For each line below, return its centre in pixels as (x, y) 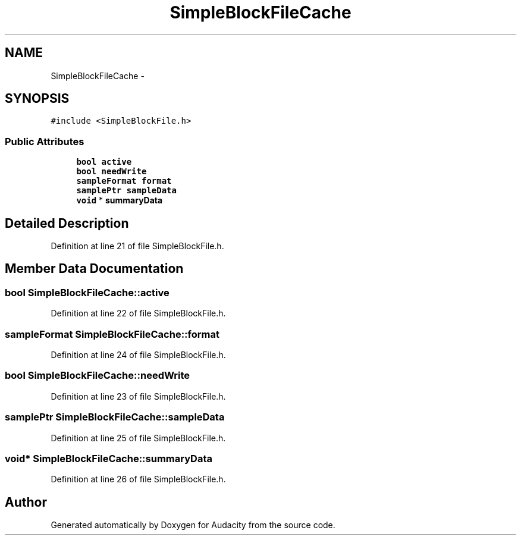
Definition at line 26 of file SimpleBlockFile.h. (138, 479)
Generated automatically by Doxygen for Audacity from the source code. (193, 525)
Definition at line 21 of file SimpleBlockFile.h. (137, 246)
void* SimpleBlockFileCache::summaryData (109, 458)
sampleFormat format (124, 181)
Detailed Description (67, 223)
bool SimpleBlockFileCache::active (87, 292)
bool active (104, 162)
